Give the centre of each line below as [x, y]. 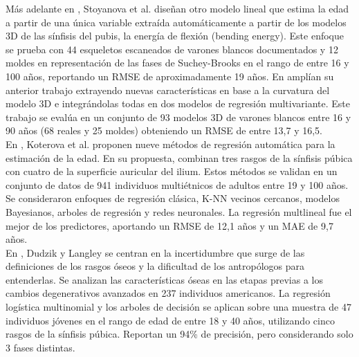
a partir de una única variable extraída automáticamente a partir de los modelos [176, 22]
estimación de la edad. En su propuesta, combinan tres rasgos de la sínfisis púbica [179, 157]
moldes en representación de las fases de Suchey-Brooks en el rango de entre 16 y [177, 63]
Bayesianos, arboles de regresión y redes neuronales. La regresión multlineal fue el [179, 211]
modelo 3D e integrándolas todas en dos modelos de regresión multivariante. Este [178, 103]
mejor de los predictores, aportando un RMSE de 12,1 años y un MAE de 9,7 [169, 225]
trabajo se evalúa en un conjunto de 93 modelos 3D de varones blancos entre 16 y [178, 117]
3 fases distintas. [40, 347]
